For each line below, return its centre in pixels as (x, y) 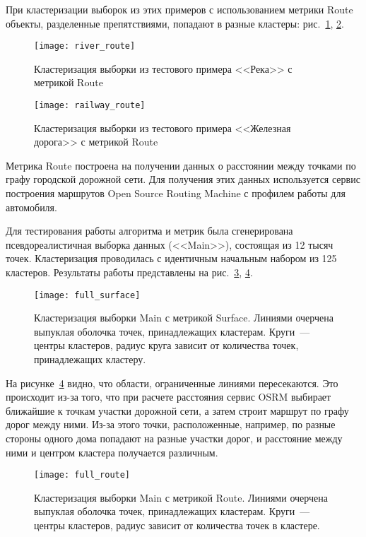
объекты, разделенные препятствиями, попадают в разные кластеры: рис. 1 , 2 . (175, 23)
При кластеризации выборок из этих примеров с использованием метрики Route (179, 9)
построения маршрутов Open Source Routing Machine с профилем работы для (176, 193)
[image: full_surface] (87, 295)
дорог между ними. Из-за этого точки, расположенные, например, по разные (171, 424)
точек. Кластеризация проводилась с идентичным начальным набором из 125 (171, 258)
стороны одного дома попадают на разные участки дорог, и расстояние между (174, 438)
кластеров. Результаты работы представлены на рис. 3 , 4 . (129, 272)
